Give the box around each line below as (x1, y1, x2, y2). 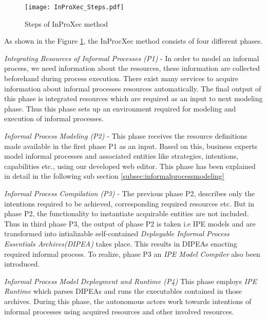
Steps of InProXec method (25, 18, 108, 29)
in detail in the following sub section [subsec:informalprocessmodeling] (4, 171, 224, 181)
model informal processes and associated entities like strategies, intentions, (4, 150, 239, 161)
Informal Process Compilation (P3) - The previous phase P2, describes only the (4, 187, 255, 198)
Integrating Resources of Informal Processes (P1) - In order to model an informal (4, 52, 259, 63)
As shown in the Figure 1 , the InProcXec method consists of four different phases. (4, 35, 263, 46)
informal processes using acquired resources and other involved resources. (4, 306, 234, 316)
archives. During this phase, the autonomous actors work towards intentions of (4, 295, 252, 306)
